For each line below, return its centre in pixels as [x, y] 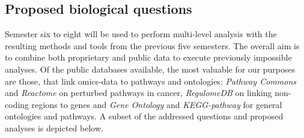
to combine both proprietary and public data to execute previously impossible [148, 57]
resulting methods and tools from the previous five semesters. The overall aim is [152, 45]
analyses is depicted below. [54, 127]
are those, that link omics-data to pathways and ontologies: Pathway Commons [150, 81]
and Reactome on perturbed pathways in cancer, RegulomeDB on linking [138, 93]
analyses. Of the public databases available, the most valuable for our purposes [150, 69]
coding [17, 104]
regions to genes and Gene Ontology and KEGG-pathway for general [157, 104]
